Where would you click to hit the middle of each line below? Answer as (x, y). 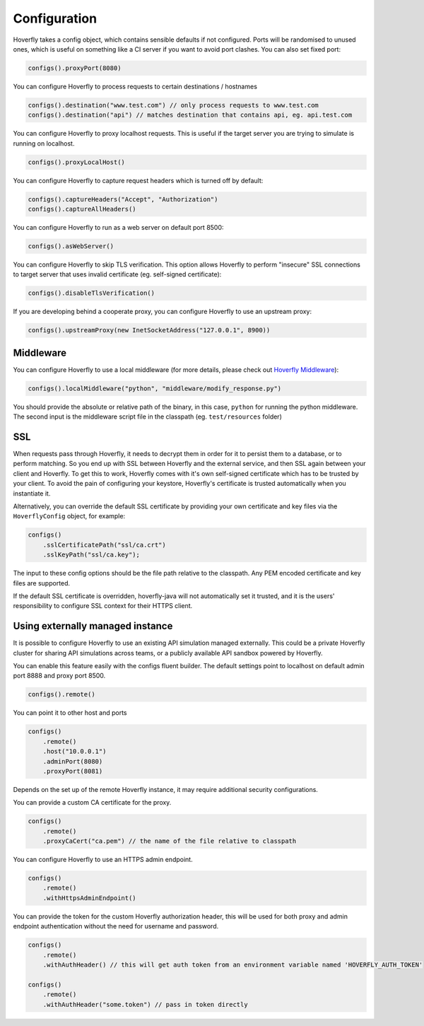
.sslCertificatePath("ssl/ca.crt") (104, 545)
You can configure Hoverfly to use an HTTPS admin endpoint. (103, 860)
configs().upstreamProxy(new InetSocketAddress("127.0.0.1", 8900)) (149, 330)
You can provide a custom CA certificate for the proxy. (92, 803)
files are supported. (42, 583)
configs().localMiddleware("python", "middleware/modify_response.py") (155, 388)
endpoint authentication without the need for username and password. (116, 926)
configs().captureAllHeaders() (82, 209)
